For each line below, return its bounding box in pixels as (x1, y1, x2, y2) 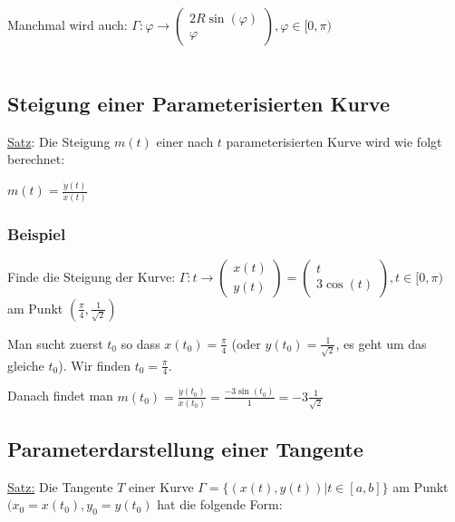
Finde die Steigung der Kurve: (7, 266, 176, 285)
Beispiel (7, 222, 66, 245)
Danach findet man (7, 386, 113, 405)
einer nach (156, 131, 214, 150)
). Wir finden (58, 355, 131, 374)
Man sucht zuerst (7, 333, 103, 353)
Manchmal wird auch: (7, 15, 128, 34)
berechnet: (7, 150, 65, 169)
